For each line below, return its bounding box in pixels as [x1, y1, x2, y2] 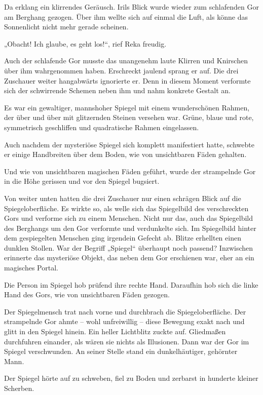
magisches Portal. [4, 262, 58, 273]
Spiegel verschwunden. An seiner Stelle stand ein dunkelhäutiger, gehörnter [4, 346, 238, 357]
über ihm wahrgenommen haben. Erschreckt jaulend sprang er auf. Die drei [4, 65, 239, 75]
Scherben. [4, 383, 34, 393]
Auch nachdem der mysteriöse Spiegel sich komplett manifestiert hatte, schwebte [4, 139, 254, 149]
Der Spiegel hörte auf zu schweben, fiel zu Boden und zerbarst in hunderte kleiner [4, 373, 258, 383]
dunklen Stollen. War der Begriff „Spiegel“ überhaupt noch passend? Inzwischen [4, 242, 253, 253]
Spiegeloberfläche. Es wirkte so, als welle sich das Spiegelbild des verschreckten [4, 203, 249, 213]
